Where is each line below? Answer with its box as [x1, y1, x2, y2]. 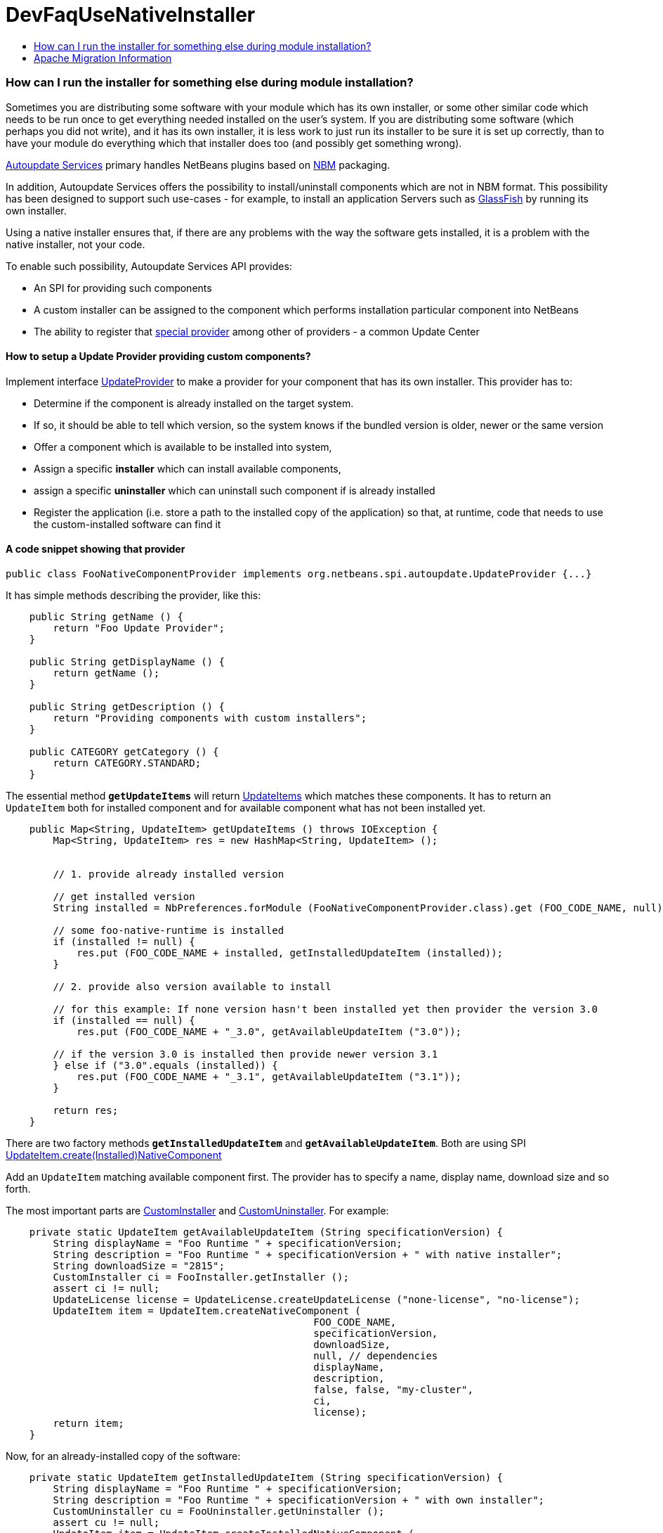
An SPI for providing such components [34, 281, 212, 294]
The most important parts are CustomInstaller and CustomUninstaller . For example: [6, 1204, 389, 1217]
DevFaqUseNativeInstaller [6, 3, 256, 27]
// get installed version [53, 890, 195, 902]
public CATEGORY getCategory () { [29, 745, 219, 757]
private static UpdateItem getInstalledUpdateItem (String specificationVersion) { [29, 1471, 504, 1483]
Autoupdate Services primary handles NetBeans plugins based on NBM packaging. [6, 158, 390, 171]
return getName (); [53, 667, 160, 679]
